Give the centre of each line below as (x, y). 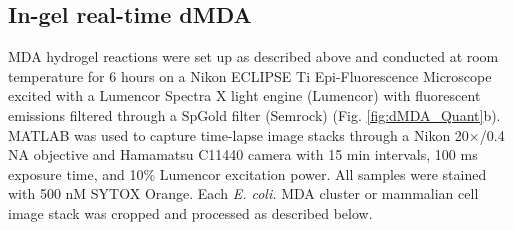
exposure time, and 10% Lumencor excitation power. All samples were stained (247, 173)
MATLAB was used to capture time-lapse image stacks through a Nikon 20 (238, 134)
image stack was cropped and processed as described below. (190, 212)
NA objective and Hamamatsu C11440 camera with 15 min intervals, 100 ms (243, 154)
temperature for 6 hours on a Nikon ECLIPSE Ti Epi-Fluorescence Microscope (250, 75)
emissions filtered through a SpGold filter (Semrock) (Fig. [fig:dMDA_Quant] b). (254, 114)
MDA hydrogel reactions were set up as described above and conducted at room (253, 56)
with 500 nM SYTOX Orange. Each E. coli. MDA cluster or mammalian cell (243, 193)
